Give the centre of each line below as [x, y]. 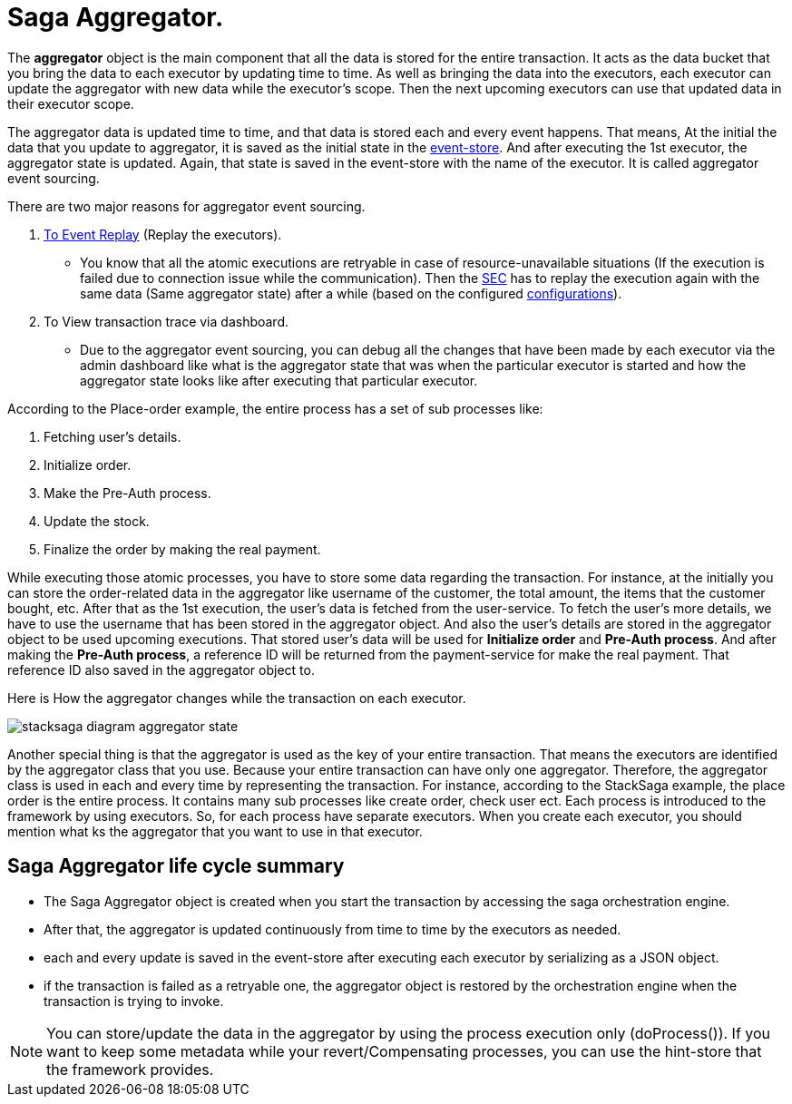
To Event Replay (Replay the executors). [163, 234]
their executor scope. [71, 103]
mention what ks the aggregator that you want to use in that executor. [215, 831]
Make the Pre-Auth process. [127, 493]
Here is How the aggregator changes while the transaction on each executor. [237, 698]
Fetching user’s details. [112, 436]
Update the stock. [97, 521]
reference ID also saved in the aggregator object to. [161, 669]
